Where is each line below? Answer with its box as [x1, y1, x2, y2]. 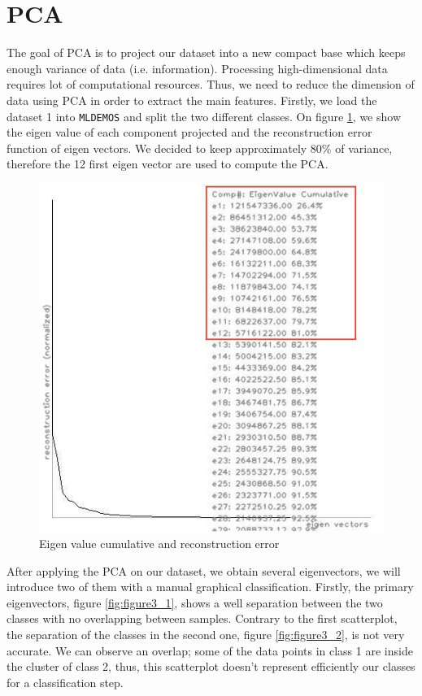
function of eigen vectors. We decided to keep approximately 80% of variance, [7, 139, 393, 156]
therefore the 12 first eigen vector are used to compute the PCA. [7, 155, 328, 172]
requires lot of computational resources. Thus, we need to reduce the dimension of [7, 76, 415, 93]
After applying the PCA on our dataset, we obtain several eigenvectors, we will [7, 562, 401, 579]
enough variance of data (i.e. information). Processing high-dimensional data [7, 59, 388, 76]
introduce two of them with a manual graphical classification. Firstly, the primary [7, 578, 414, 595]
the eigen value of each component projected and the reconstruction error [7, 124, 372, 141]
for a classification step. [7, 673, 124, 690]
